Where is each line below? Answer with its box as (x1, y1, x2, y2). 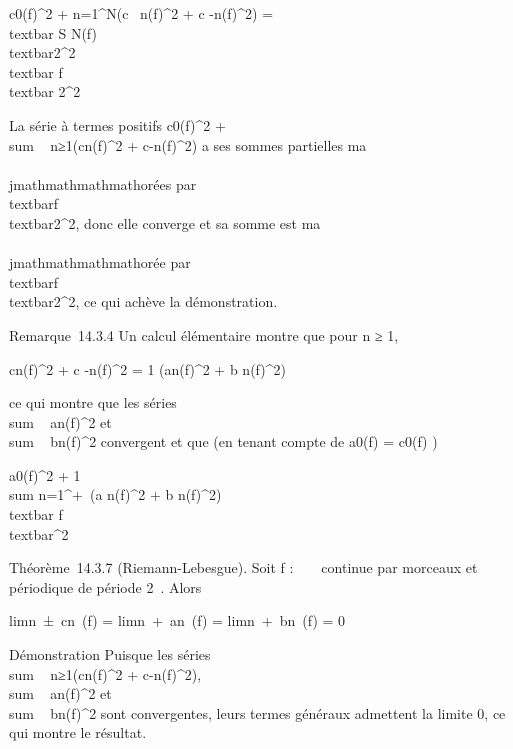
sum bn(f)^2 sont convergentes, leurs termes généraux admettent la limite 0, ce (9, 702, 506, 723)
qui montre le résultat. (9, 722, 147, 743)
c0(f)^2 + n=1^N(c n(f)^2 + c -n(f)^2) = (9, 3, 274, 23)
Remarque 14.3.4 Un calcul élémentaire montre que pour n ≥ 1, (9, 324, 399, 345)
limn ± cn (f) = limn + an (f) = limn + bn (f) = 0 (9, 610, 346, 631)
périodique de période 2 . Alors (9, 576, 202, 597)
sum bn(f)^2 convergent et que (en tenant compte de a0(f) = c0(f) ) (9, 431, 438, 452)
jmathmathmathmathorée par (9, 252, 191, 273)
